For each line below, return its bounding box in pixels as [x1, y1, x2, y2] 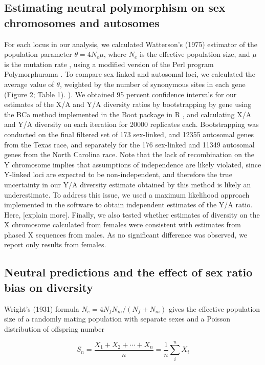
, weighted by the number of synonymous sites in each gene [59, 78, 246, 89]
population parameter [4, 49, 72, 59]
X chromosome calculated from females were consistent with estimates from [4, 219, 241, 230]
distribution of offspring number [4, 323, 104, 334]
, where [103, 49, 127, 59]
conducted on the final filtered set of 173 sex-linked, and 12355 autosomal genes [4, 128, 254, 139]
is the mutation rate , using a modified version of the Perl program [4, 58, 214, 69]
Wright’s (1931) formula [4, 303, 79, 314]
